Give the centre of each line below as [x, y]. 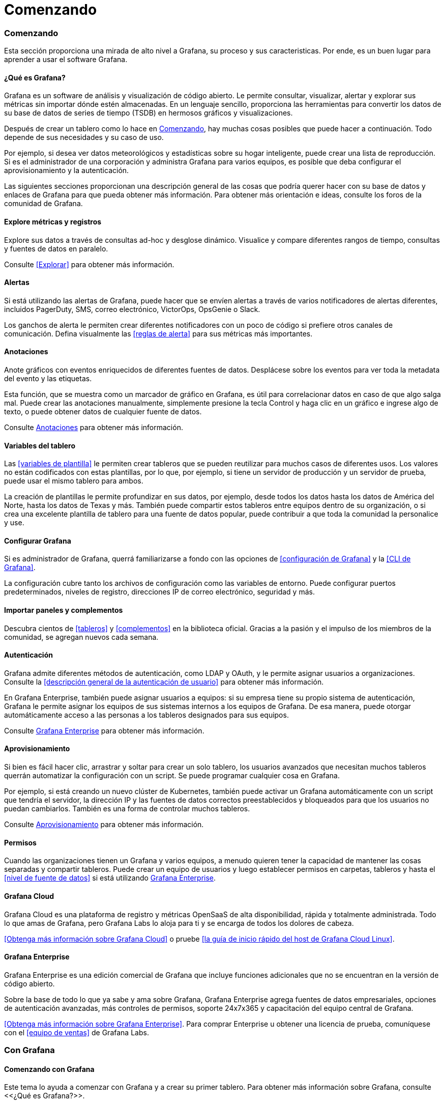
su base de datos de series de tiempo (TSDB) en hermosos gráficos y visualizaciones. [149, 113]
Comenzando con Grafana [49, 1069]
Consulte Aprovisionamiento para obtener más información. [104, 825]
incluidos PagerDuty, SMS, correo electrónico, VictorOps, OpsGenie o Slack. [132, 309]
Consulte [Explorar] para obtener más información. [89, 264]
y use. [14, 523]
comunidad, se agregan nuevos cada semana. [81, 637]
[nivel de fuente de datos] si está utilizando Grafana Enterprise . [110, 878]
